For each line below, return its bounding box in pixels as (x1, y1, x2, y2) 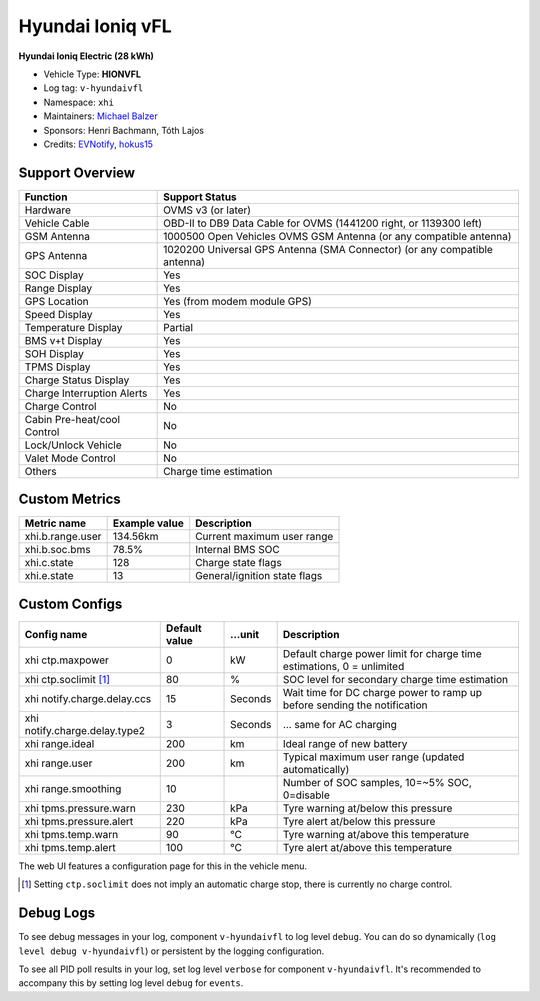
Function (24, 190, 68, 204)
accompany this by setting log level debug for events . (18, 977, 244, 989)
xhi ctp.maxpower (24, 653, 110, 667)
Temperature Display (24, 320, 123, 334)
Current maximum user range (195, 530, 334, 544)
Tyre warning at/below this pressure (282, 801, 453, 815)
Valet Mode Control (24, 451, 116, 465)
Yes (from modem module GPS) (163, 294, 312, 308)
